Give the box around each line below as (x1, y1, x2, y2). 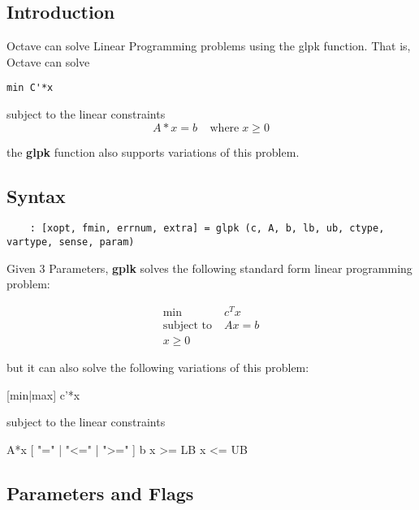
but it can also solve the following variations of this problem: (6, 359, 309, 376)
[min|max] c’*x (6, 386, 80, 403)
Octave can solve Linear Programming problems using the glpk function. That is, (6, 37, 411, 54)
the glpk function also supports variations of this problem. (6, 143, 300, 160)
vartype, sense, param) (6, 236, 135, 249)
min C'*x (6, 82, 54, 94)
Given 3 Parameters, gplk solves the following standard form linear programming (6, 259, 413, 276)
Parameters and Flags (6, 480, 194, 505)
